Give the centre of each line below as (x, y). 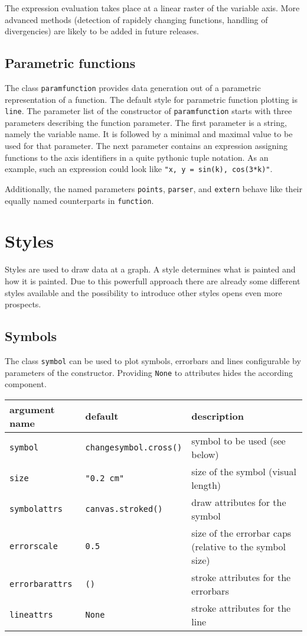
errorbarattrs (41, 584)
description (218, 416)
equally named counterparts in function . (79, 200)
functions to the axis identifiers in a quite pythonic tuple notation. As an (137, 157)
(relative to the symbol (239, 546)
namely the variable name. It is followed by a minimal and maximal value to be (149, 134)
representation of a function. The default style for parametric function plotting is (151, 99)
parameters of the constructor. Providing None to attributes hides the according (149, 372)
